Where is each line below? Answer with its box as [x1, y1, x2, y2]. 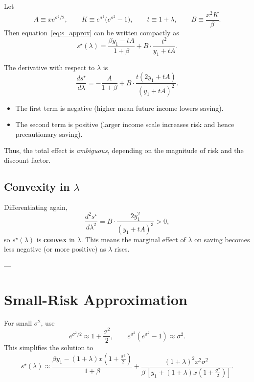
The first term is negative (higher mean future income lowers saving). [15, 102, 224, 113]
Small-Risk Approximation [4, 289, 187, 309]
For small [4, 317, 32, 328]
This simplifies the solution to [4, 342, 93, 353]
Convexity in [4, 179, 70, 194]
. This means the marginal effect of [81, 234, 186, 244]
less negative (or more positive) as [4, 244, 106, 254]
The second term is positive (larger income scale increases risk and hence [15, 119, 234, 129]
